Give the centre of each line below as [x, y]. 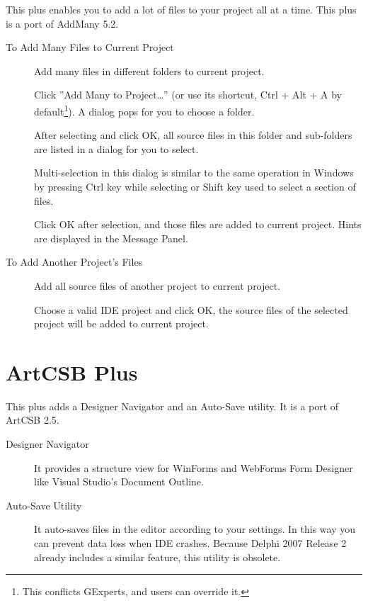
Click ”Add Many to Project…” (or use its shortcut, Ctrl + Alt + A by [188, 95]
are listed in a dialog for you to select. [116, 148]
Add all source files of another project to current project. [157, 285]
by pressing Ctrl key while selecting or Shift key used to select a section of [195, 186]
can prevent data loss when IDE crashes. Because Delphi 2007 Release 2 [190, 543]
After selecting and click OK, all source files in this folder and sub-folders [193, 135]
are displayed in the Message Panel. [111, 238]
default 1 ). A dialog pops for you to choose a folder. [144, 110]
